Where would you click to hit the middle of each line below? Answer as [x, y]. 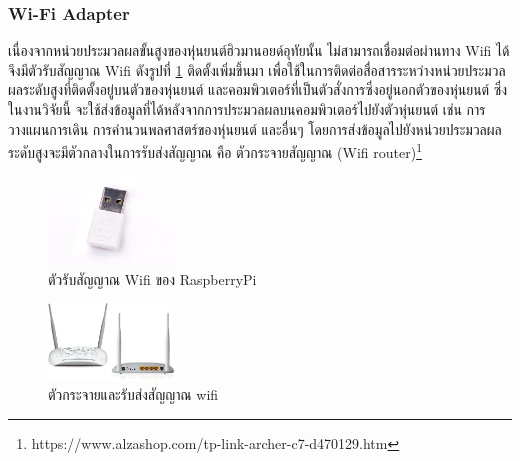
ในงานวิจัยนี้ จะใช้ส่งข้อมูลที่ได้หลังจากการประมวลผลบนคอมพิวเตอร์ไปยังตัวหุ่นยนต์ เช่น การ [247, 109]
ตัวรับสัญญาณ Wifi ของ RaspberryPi [152, 278]
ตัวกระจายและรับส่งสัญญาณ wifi [133, 394]
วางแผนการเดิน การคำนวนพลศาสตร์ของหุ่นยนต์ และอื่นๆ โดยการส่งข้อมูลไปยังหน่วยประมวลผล [255, 128]
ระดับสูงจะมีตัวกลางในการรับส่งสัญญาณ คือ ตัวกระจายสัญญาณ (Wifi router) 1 [215, 150]
